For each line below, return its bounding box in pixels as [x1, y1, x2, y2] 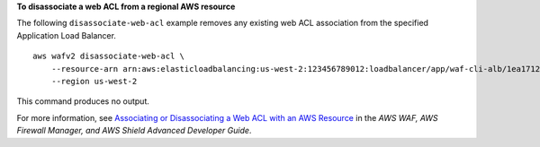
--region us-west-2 [50, 76, 138, 86]
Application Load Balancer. [16, 30, 117, 40]
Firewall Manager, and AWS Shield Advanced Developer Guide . [16, 125, 252, 136]
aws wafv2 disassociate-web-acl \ [32, 51, 184, 62]
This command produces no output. [16, 96, 150, 107]
